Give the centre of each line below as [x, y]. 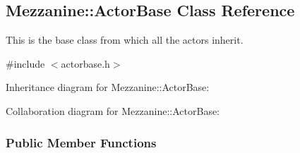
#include [25, 63]
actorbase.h [85, 63]
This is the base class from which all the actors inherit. [125, 40]
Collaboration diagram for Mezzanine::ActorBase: [113, 110]
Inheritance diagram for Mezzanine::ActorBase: [108, 87]
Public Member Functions [81, 142]
